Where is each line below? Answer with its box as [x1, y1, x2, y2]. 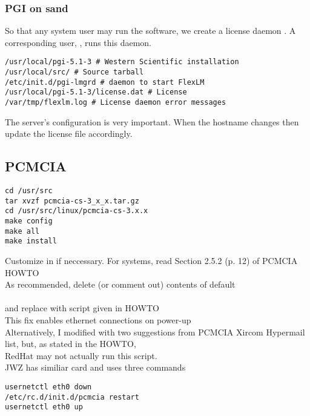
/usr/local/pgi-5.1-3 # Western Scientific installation [5, 58, 239, 67]
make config [5, 217, 53, 226]
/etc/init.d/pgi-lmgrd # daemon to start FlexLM [5, 78, 205, 87]
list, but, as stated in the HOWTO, [5, 337, 136, 350]
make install [5, 237, 57, 246]
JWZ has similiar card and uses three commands [5, 361, 186, 374]
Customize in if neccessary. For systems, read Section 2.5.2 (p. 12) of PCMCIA [5, 254, 298, 267]
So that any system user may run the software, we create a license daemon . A [5, 24, 296, 37]
